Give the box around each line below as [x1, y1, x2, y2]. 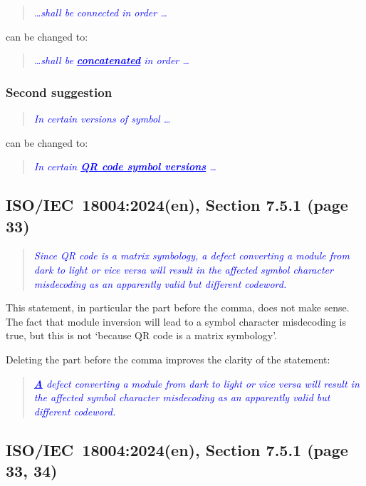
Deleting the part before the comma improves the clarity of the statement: [6, 351, 330, 366]
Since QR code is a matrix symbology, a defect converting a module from [33, 248, 350, 263]
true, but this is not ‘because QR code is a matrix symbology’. [6, 328, 277, 343]
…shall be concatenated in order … [33, 53, 189, 68]
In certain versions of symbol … [33, 111, 171, 125]
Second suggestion [6, 83, 113, 100]
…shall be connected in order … [33, 5, 167, 19]
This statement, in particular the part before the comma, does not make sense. [6, 300, 350, 315]
